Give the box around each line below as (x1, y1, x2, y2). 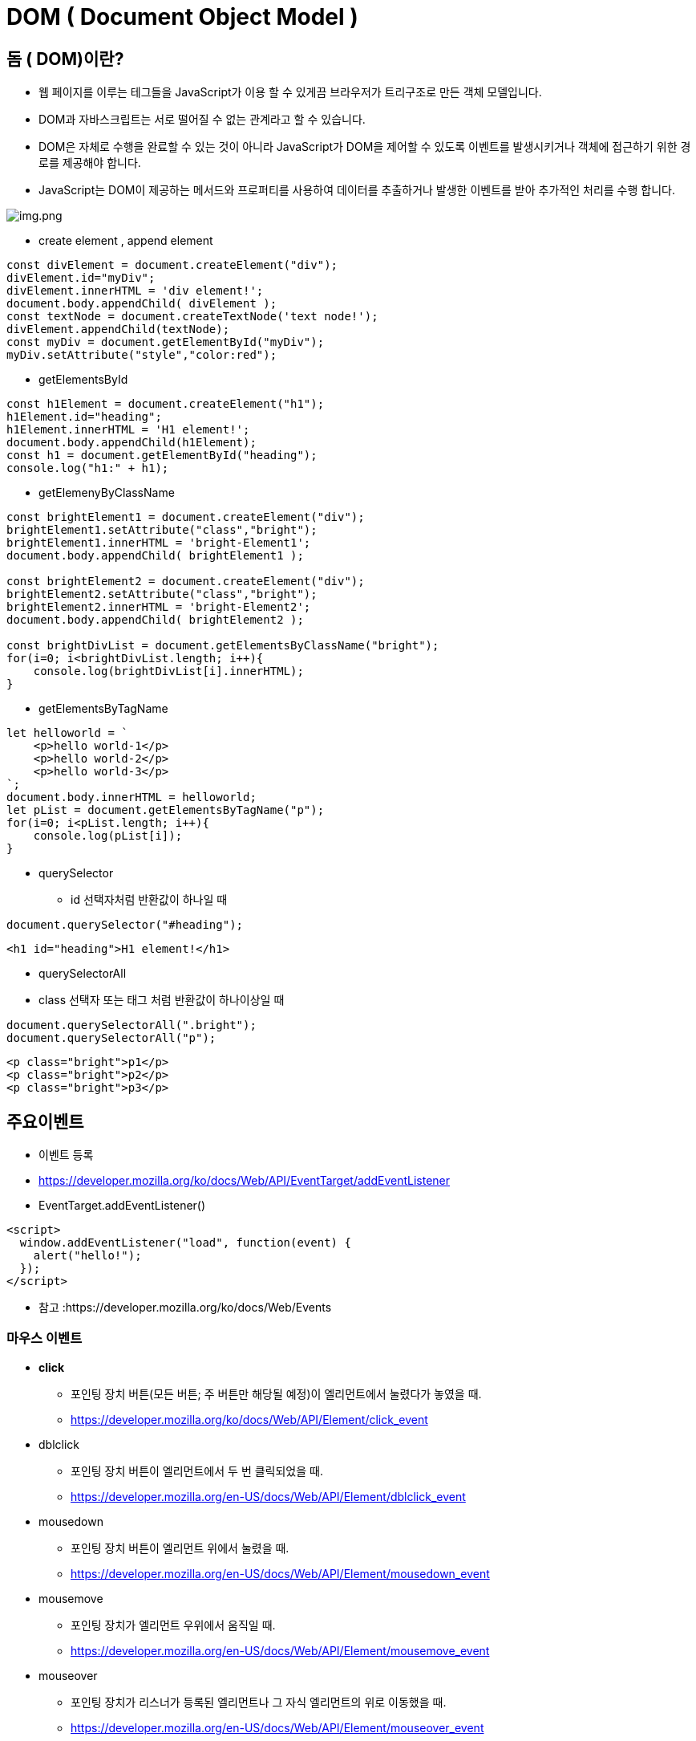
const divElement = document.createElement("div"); (6, 258, 338, 272)
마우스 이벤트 (6, 1330, 83, 1347)
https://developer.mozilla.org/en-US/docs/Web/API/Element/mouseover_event (71, 1720, 484, 1735)
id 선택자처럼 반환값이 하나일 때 (71, 893, 228, 907)
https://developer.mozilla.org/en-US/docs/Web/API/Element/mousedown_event (71, 1566, 490, 1580)
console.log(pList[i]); (33, 829, 183, 843)
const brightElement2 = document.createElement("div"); (6, 575, 365, 588)
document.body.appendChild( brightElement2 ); (6, 613, 304, 627)
